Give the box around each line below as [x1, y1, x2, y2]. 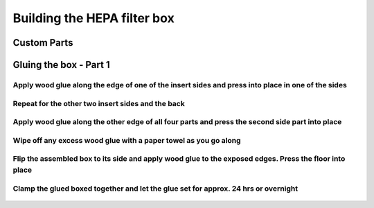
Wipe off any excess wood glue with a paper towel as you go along [12, 135, 242, 145]
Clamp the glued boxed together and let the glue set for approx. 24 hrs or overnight [12, 184, 299, 193]
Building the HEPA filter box [12, 10, 175, 26]
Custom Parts [12, 37, 73, 49]
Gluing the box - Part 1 [12, 59, 110, 71]
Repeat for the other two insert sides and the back [12, 98, 185, 108]
